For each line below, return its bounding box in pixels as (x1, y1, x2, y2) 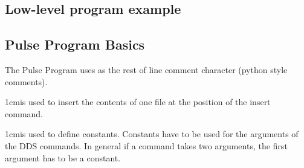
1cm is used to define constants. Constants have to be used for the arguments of (5, 128, 299, 140)
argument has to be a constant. (5, 151, 121, 164)
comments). (5, 75, 48, 88)
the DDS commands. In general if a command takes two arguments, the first (5, 139, 288, 152)
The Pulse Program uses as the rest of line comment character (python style (5, 63, 288, 76)
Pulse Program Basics (5, 35, 145, 54)
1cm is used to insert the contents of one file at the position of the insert (5, 95, 271, 108)
